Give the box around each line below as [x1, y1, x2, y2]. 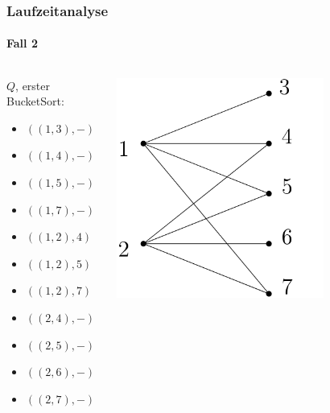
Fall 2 [6, 35, 38, 52]
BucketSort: [6, 93, 64, 109]
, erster [15, 76, 51, 93]
